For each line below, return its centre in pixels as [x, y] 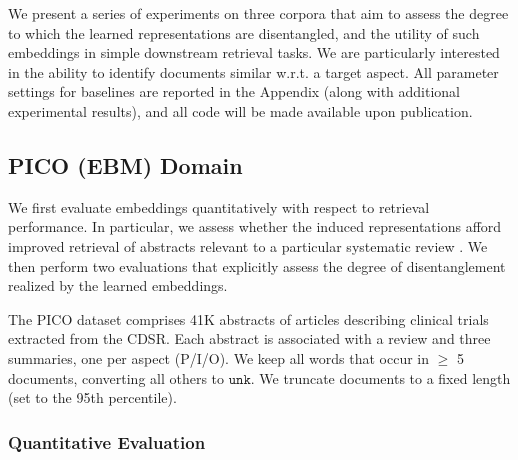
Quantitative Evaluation [107, 441]
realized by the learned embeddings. [118, 285]
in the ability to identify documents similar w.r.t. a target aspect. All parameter [253, 71]
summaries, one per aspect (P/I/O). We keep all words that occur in [219, 357]
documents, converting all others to [116, 377]
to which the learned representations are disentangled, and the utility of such [244, 32]
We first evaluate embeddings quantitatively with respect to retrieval [219, 206]
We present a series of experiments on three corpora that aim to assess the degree [258, 13]
